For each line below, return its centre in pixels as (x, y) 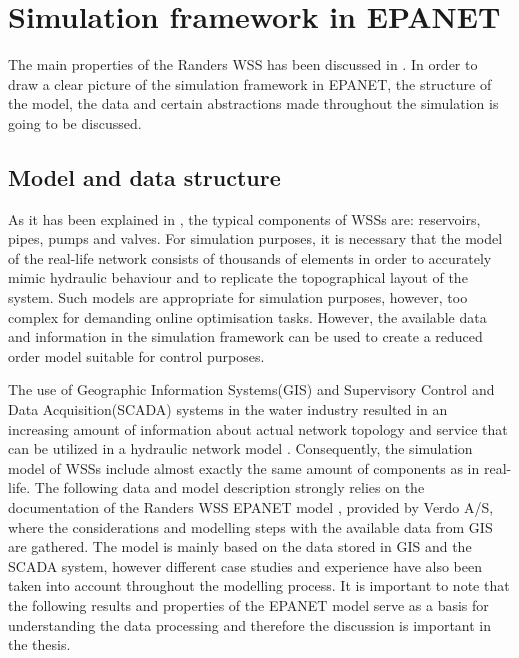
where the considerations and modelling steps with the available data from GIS (250, 526)
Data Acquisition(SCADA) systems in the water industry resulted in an (228, 409)
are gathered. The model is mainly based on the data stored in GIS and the (240, 546)
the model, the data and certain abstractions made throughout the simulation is (253, 103)
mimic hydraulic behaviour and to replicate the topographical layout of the (238, 277)
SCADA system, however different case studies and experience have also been (245, 565)
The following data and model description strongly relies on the (229, 487)
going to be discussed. (75, 122)
